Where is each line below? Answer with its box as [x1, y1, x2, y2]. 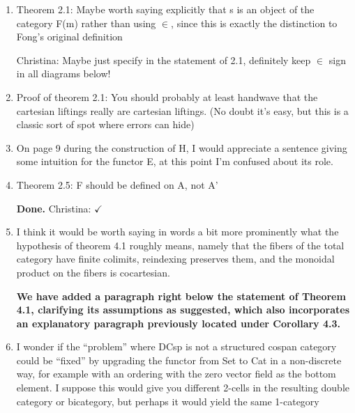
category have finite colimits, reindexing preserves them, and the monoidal [16, 251, 335, 266]
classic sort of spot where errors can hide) [16, 117, 195, 132]
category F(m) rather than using [16, 15, 156, 30]
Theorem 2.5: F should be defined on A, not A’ [16, 177, 218, 192]
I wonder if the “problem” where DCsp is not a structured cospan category [16, 339, 337, 354]
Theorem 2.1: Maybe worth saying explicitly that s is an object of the [16, 2, 315, 16]
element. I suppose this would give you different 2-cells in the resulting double [16, 380, 350, 395]
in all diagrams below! [16, 66, 111, 81]
